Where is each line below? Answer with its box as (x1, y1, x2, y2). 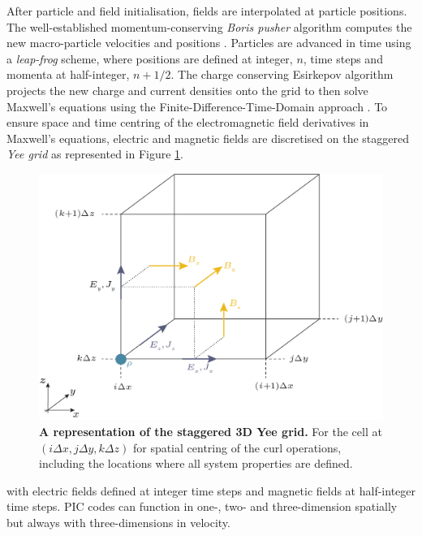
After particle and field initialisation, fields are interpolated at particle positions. (6, 2, 407, 19)
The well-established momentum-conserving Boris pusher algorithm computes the (6, 18, 412, 35)
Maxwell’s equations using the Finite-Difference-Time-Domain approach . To (6, 97, 388, 115)
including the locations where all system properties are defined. (39, 455, 353, 472)
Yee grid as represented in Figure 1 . (6, 145, 184, 162)
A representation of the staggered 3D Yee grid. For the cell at (39, 423, 382, 440)
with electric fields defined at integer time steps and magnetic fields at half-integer (6, 482, 416, 499)
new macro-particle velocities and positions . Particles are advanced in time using (6, 34, 411, 51)
